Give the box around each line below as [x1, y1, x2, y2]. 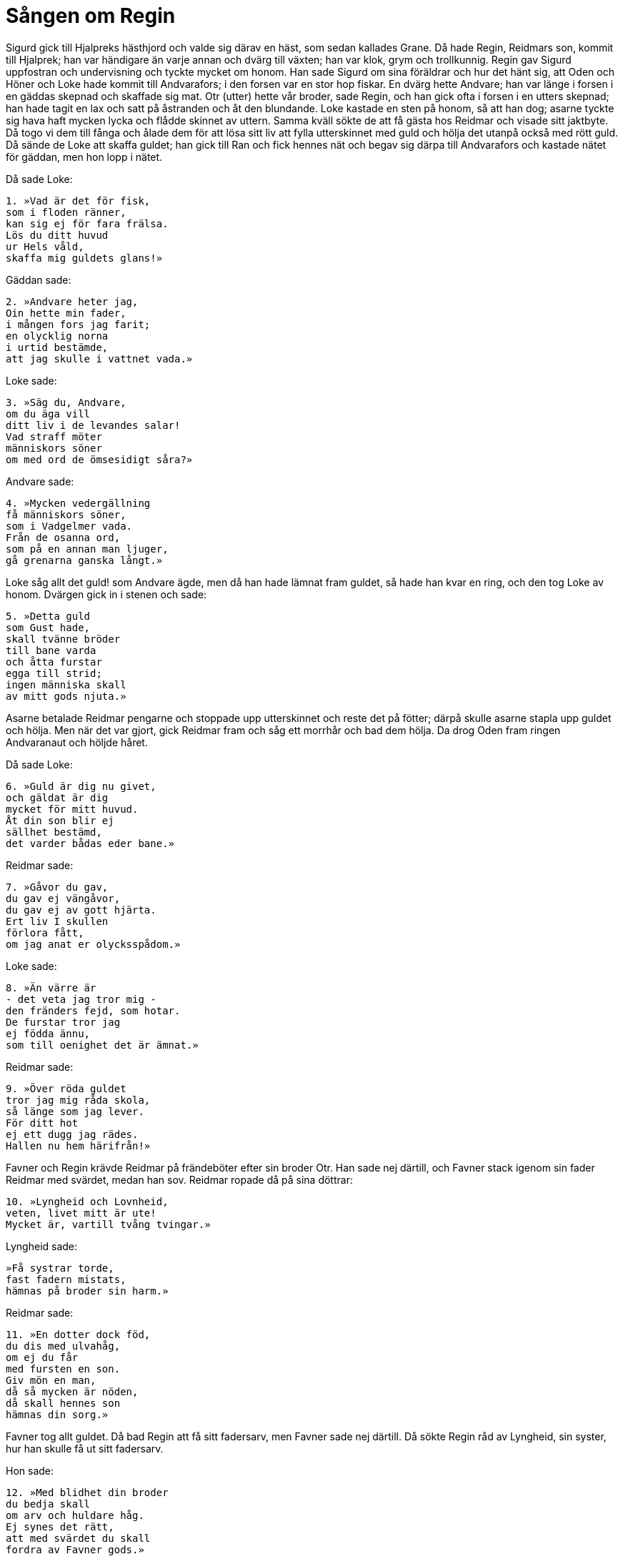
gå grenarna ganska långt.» [6, 554, 163, 566]
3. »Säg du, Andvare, [6, 396, 126, 408]
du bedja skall [6, 1498, 91, 1510]
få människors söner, [6, 508, 126, 520]
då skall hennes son [6, 1397, 121, 1409]
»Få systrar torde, [6, 1262, 114, 1274]
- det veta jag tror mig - [6, 993, 156, 1005]
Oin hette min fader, [6, 307, 126, 319]
